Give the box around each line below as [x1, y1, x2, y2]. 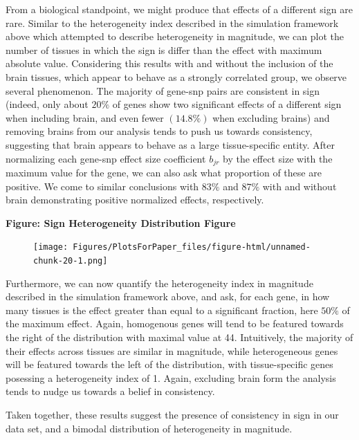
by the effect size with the [223, 151, 333, 165]
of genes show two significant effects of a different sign [112, 97, 342, 111]
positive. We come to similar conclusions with [6, 178, 199, 193]
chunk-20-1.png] [33, 256, 108, 266]
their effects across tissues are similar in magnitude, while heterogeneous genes [6, 343, 338, 358]
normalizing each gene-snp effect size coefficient [6, 151, 206, 165]
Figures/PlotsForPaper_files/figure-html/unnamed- [73, 242, 311, 253]
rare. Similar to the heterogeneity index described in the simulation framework [6, 15, 339, 30]
